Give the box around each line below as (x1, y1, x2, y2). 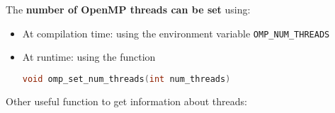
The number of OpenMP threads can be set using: (6, 2, 251, 16)
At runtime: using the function (22, 49, 156, 64)
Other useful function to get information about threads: (6, 93, 247, 108)
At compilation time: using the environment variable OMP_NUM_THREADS (22, 25, 330, 40)
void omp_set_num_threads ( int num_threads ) (22, 73, 231, 84)
